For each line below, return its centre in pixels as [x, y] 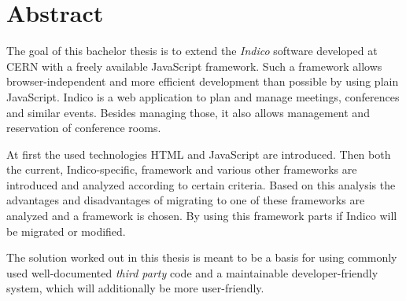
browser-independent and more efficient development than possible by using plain [203, 81]
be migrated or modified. [66, 231]
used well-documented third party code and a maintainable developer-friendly [192, 272]
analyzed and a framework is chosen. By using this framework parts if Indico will [202, 216]
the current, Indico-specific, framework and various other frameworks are [182, 169]
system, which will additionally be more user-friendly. [135, 288]
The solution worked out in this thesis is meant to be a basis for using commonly [202, 257]
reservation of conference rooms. [84, 128]
